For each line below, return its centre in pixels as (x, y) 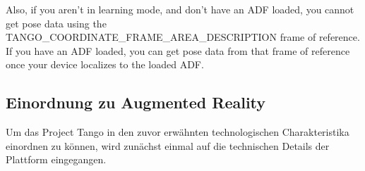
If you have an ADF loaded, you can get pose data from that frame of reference (178, 50)
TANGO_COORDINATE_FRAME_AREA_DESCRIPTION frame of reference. (183, 37)
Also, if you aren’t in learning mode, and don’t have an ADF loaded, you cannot (180, 9)
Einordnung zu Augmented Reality (136, 102)
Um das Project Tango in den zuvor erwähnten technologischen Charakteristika (178, 132)
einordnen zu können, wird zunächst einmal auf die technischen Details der (168, 145)
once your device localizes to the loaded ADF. (105, 64)
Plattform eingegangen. (56, 159)
